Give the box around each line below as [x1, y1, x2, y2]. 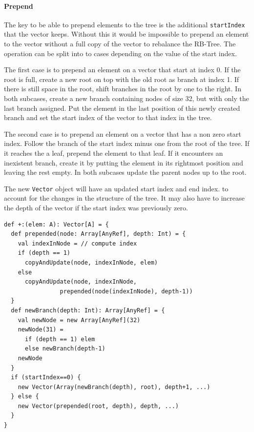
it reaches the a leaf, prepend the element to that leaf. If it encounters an [4, 147, 223, 158]
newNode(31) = [18, 326, 63, 333]
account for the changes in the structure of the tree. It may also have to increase [4, 193, 245, 203]
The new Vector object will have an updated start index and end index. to [4, 183, 229, 193]
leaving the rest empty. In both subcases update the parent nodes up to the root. [4, 167, 247, 177]
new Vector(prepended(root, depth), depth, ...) [18, 402, 179, 410]
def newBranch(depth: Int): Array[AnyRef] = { [11, 307, 165, 314]
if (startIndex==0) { [11, 374, 81, 381]
